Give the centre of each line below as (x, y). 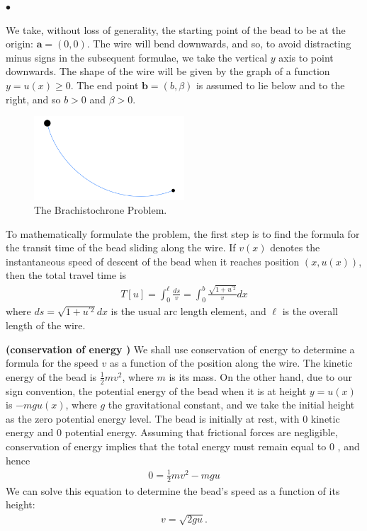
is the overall (310, 311)
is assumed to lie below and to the (270, 85)
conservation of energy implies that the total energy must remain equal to (166, 446)
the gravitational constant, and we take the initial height (231, 405)
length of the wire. (46, 325)
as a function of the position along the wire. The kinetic (231, 363)
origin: (19, 44)
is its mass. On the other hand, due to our (261, 376)
